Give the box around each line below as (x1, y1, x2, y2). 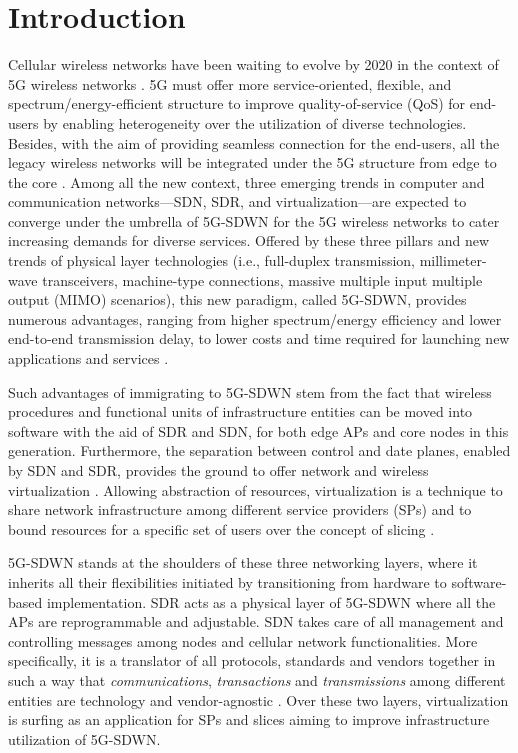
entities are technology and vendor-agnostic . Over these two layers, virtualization (8, 689, 509, 710)
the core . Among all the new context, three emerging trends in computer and (8, 171, 485, 192)
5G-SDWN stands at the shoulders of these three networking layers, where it (8, 552, 478, 573)
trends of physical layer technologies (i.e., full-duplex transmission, (8, 250, 415, 271)
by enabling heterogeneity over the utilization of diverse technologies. (43, 112, 467, 133)
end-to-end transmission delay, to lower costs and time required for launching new (8, 328, 510, 349)
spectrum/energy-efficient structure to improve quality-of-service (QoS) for (8, 93, 466, 114)
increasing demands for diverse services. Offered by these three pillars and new (8, 230, 490, 251)
